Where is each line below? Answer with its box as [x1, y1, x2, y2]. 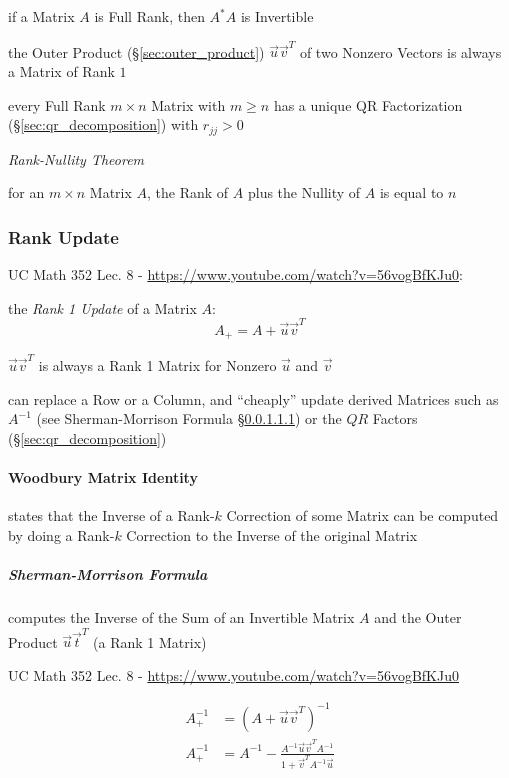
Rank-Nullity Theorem [8, 148, 145, 169]
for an [8, 182, 45, 203]
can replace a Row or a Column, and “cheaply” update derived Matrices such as [8, 388, 499, 409]
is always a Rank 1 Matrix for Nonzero [38, 355, 277, 376]
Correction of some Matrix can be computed [226, 505, 499, 526]
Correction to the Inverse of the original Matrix [126, 524, 418, 545]
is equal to [379, 182, 444, 203]
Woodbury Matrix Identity [8, 467, 198, 487]
